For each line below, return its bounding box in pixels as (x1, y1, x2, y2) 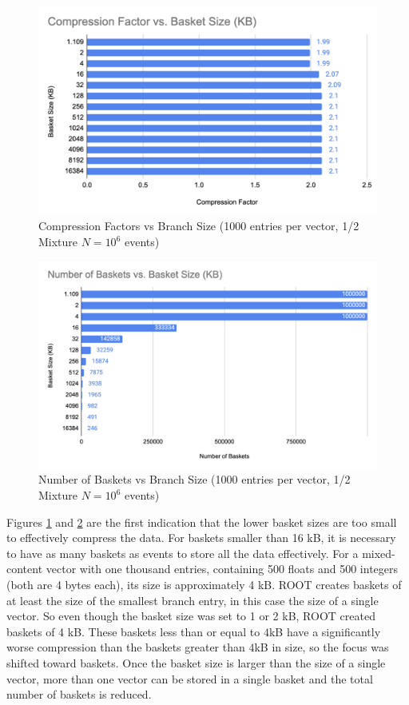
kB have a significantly (268, 623, 381, 639)
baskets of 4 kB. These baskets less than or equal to (6, 623, 260, 639)
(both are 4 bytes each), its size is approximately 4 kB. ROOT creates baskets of (6, 576, 402, 592)
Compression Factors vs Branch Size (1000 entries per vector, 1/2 (38, 217, 359, 234)
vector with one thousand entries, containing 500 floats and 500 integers (46, 560, 399, 577)
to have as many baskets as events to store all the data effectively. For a (6, 544, 359, 561)
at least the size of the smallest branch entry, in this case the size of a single (6, 591, 379, 608)
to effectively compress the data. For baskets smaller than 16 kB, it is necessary (6, 529, 396, 546)
